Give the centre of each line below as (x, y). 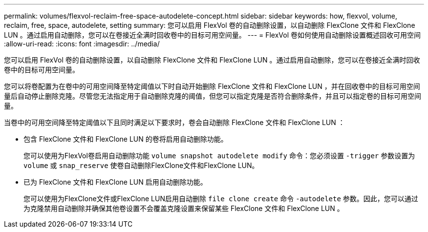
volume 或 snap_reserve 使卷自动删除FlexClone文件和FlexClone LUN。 (141, 165)
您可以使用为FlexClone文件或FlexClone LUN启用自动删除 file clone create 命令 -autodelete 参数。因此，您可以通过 (221, 199)
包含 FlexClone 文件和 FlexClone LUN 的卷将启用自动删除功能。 (126, 139)
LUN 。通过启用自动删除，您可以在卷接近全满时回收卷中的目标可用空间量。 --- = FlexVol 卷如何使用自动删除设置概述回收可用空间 (213, 35)
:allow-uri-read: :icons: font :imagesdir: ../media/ (82, 44)
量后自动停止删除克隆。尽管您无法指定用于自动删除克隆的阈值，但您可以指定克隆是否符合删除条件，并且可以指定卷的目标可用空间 (213, 96)
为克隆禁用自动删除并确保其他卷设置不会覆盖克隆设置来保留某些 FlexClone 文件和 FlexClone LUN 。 (184, 208)
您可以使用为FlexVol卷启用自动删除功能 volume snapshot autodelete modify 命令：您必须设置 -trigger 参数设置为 (219, 156)
